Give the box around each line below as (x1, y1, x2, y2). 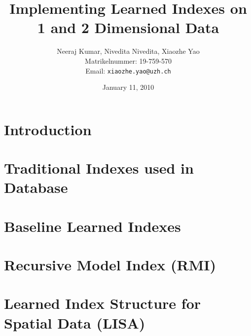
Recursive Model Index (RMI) (4, 255, 216, 275)
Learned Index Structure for (4, 293, 201, 313)
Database (4, 177, 68, 197)
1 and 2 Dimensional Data (37, 17, 219, 37)
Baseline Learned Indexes (4, 216, 181, 236)
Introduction (4, 119, 92, 139)
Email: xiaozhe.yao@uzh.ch (85, 65, 171, 75)
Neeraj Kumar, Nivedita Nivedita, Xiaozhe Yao (57, 46, 200, 56)
